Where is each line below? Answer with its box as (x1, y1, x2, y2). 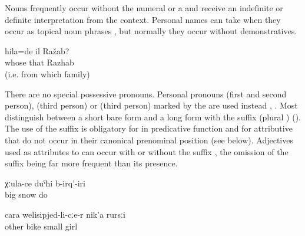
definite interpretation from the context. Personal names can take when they (5, 13, 281, 25)
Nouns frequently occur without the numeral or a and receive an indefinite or (5, 2, 283, 14)
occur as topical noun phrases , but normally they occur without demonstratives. (5, 25, 297, 37)
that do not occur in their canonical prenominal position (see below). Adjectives (5, 133, 293, 146)
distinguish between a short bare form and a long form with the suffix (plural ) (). (5, 110, 301, 123)
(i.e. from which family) (5, 67, 90, 80)
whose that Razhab (5, 56, 74, 68)
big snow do (5, 188, 48, 201)
